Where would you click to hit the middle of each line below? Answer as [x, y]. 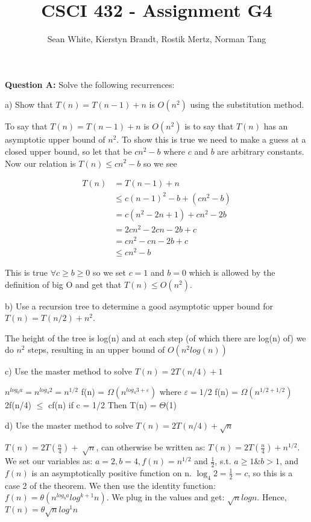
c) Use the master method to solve [68, 371]
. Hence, [272, 497]
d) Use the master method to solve [69, 425]
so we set [109, 272]
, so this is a [270, 472]
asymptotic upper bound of [55, 139]
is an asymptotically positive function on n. [112, 472]
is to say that [209, 126]
